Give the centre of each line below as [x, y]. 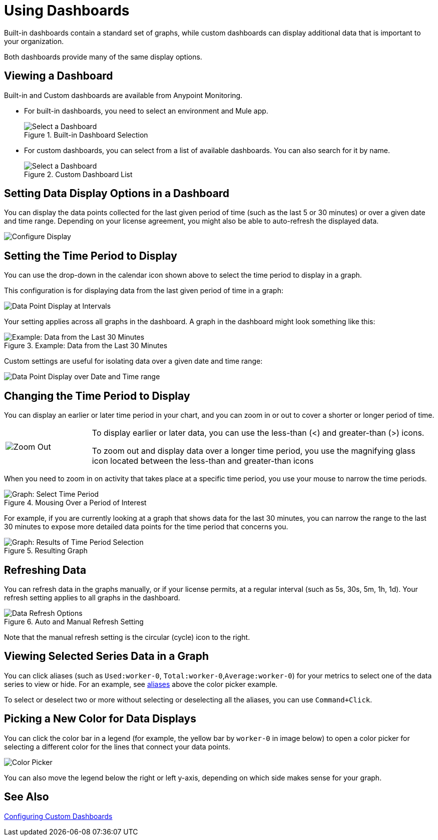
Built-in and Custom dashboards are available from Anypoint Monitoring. [123, 95]
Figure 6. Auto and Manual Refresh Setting [74, 621]
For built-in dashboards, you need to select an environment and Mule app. [146, 111]
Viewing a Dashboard [59, 76]
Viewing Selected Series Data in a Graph [107, 656]
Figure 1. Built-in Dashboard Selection [86, 135]
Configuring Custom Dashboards [58, 816]
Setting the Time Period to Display [91, 256]
